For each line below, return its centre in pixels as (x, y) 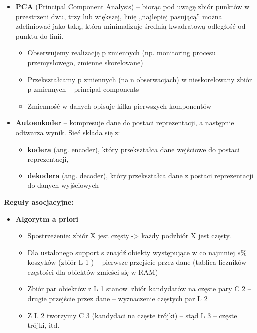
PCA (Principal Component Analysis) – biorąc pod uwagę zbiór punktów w (132, 6)
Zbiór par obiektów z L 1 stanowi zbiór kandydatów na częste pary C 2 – (139, 288)
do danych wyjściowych (63, 185)
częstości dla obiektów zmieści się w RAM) (93, 271)
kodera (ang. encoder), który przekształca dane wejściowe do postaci (133, 149)
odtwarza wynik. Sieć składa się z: (68, 132)
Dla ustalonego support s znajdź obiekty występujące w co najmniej (131, 252)
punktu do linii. (40, 36)
